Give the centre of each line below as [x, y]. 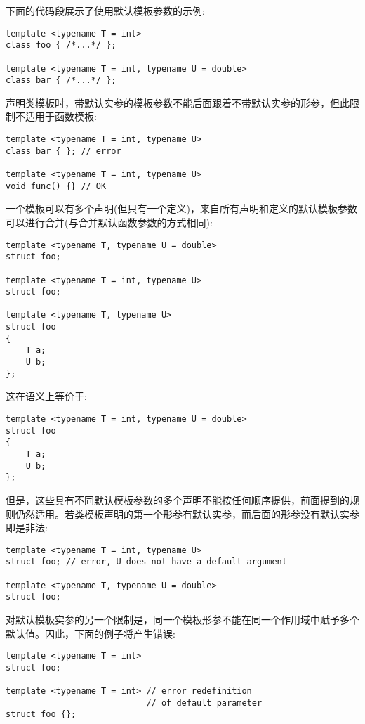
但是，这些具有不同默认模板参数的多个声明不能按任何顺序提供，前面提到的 [178, 499]
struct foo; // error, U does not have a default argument [146, 562]
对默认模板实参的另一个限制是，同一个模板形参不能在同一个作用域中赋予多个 [182, 619]
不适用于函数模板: [56, 116]
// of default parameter [204, 703]
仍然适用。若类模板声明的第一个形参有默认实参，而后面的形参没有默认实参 [187, 513]
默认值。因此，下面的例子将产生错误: [91, 633]
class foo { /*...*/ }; [61, 45]
